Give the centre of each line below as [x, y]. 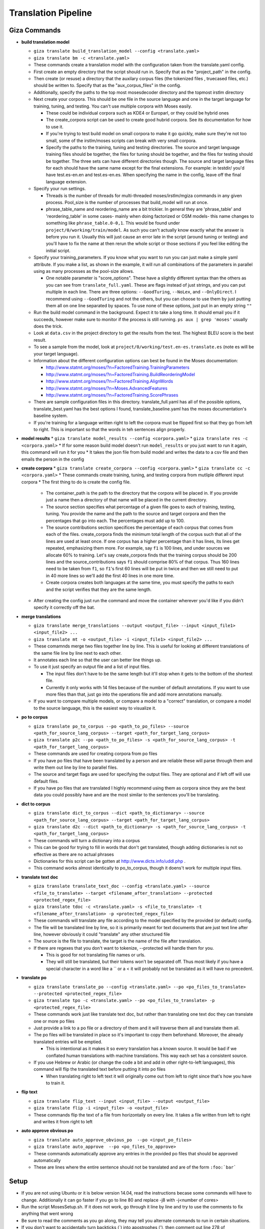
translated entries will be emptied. [68, 1042]
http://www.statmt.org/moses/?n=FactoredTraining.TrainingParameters [118, 367]
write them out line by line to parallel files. [76, 767]
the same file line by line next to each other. [78, 653]
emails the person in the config [53, 459]
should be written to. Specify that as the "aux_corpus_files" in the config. [107, 86]
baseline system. [51, 416]
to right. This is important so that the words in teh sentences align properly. [110, 429]
